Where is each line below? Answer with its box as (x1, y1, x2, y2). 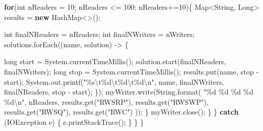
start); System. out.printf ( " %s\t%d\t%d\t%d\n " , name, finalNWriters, (4, 76, 224, 87)
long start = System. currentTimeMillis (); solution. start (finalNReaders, (4, 56, 226, 67)
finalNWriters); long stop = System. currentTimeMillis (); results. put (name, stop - (4, 66, 259, 77)
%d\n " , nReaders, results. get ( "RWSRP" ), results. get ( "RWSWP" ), (4, 96, 209, 107)
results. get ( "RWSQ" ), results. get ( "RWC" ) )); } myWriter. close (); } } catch (4, 106, 239, 117)
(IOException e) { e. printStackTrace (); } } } (4, 116, 144, 127)
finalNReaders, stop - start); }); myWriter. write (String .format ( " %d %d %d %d (4, 86, 253, 97)
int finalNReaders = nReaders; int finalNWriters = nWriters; (4, 29, 195, 40)
